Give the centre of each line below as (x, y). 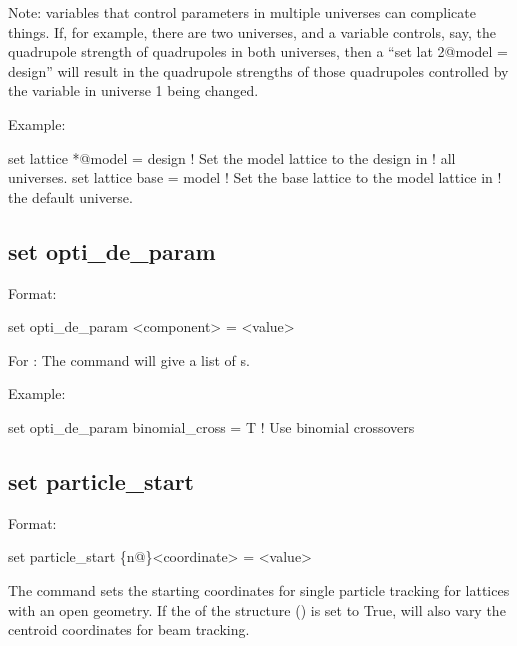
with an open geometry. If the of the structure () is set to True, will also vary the (257, 609)
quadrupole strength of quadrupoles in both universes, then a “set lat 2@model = (258, 51)
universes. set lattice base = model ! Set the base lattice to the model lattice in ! (255, 177)
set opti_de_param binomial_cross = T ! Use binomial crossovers (211, 426)
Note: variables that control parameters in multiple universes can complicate (242, 12)
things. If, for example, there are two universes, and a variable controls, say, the (252, 31)
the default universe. (70, 196)
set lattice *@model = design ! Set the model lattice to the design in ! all (232, 157)
